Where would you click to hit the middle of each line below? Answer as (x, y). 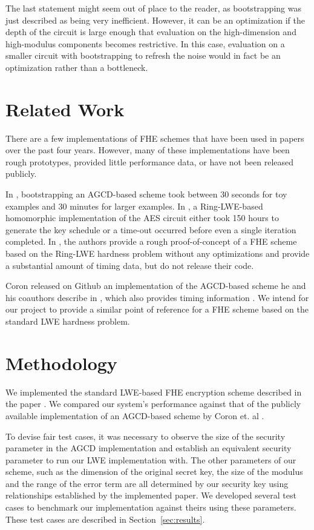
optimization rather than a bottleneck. (77, 67)
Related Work (65, 109)
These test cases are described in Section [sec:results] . (105, 519)
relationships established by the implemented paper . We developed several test (151, 495)
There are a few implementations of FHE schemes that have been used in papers (155, 138)
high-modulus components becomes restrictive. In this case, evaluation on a (145, 43)
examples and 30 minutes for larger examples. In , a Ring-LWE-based (134, 206)
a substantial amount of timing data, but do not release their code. (130, 265)
